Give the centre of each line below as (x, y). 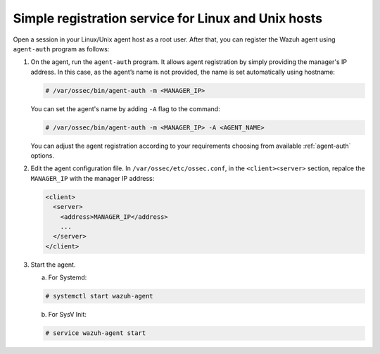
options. (43, 156)
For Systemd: (68, 277)
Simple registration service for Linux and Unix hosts (168, 18)
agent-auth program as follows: (61, 49)
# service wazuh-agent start (96, 333)
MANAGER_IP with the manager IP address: (93, 178)
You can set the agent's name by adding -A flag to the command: (126, 108)
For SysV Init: (68, 315)
